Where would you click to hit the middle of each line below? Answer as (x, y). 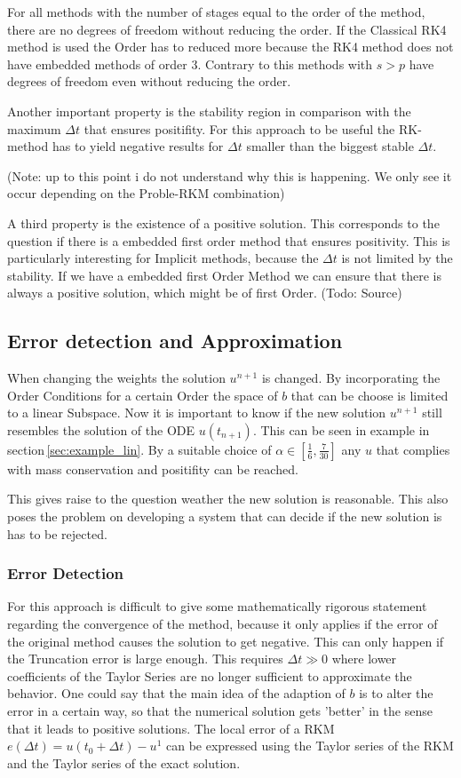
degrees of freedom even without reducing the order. (149, 81)
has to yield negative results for (138, 146)
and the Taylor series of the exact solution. (124, 762)
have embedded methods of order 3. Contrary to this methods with (190, 64)
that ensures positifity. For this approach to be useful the (239, 128)
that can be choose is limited (370, 395)
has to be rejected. (57, 533)
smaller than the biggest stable (330, 146)
